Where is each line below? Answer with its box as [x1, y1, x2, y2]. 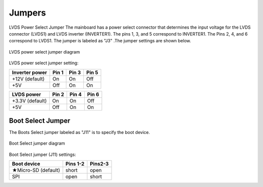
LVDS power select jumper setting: [9, 60, 79, 66]
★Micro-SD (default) [12, 167, 60, 174]
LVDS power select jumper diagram [9, 49, 80, 55]
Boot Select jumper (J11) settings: [9, 151, 76, 157]
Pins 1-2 [65, 161, 85, 168]
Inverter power [12, 69, 47, 75]
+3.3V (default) [12, 97, 47, 104]
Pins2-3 [90, 161, 109, 168]
